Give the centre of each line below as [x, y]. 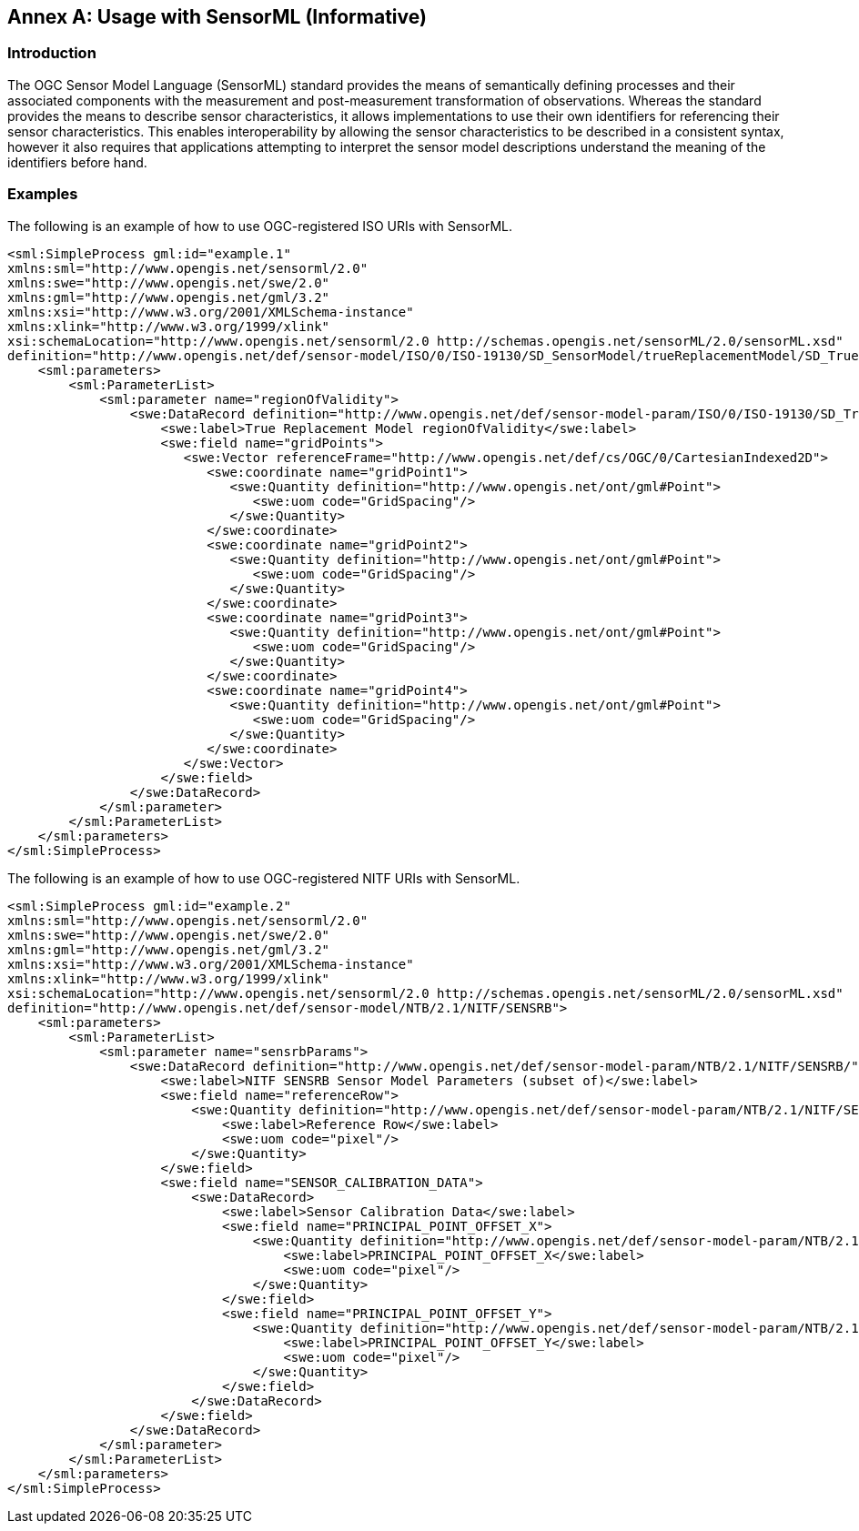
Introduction [52, 53]
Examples [43, 194]
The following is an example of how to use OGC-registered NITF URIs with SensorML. [264, 878]
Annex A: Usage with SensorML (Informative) [217, 17]
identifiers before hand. [77, 162]
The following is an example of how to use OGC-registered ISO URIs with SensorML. [260, 226]
